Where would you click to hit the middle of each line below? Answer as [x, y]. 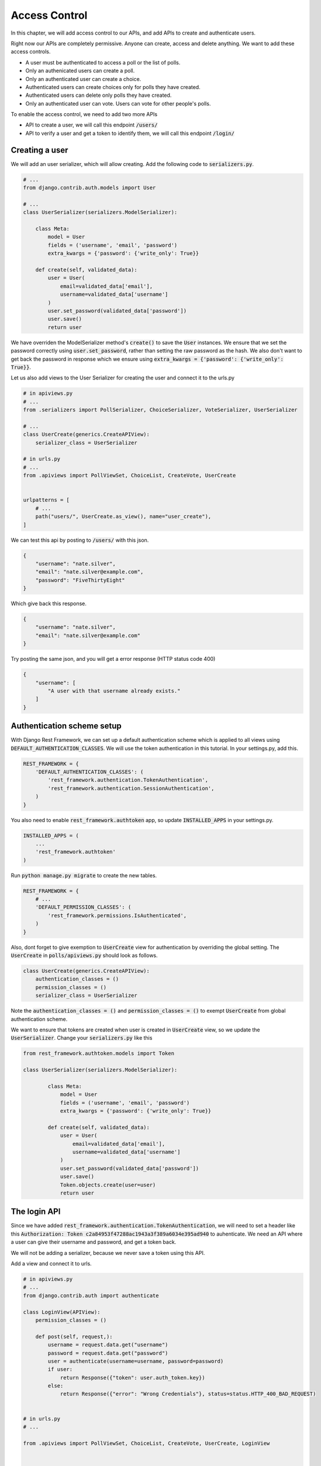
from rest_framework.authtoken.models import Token [99, 1053]
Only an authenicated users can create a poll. [80, 71]
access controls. [31, 52]
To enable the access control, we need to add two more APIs [84, 114]
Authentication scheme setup [66, 726]
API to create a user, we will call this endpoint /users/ [92, 125]
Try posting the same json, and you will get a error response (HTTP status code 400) [113, 659]
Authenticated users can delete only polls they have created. [99, 95]
